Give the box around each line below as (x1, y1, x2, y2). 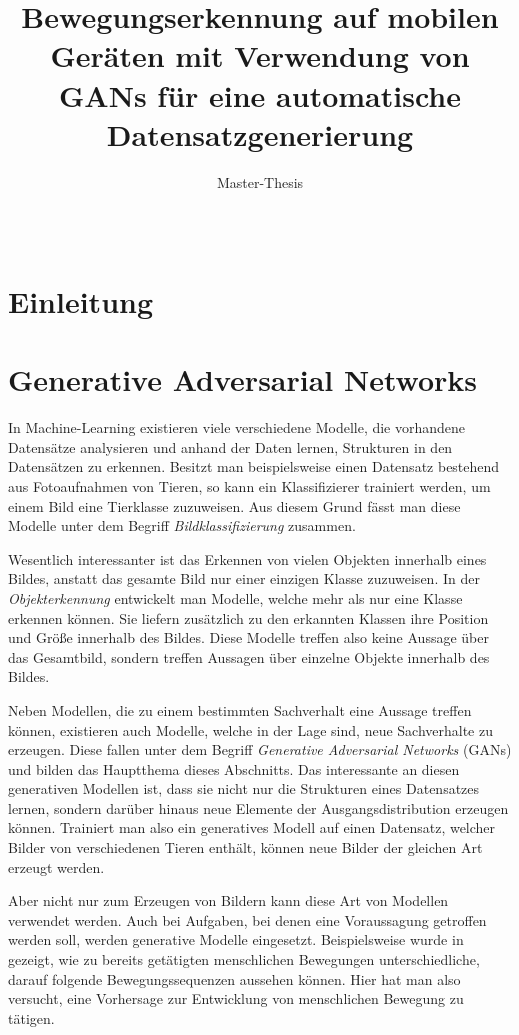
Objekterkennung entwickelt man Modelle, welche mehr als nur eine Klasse (8, 587, 463, 608)
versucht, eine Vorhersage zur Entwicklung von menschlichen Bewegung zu (8, 988, 464, 1009)
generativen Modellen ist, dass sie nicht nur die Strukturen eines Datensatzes (8, 778, 480, 799)
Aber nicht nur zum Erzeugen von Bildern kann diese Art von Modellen (8, 890, 449, 911)
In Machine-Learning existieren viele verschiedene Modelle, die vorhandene (8, 417, 466, 438)
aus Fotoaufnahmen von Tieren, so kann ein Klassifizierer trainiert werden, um (8, 475, 491, 496)
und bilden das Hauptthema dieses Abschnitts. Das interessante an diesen (8, 758, 460, 779)
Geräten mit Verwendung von (50, 35, 470, 76)
